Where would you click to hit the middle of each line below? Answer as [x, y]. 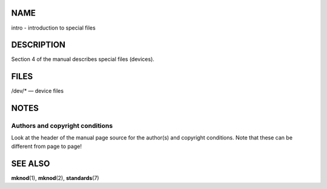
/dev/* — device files [37, 91]
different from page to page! [46, 146]
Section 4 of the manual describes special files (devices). [83, 59]
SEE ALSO [31, 163]
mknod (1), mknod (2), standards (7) [55, 178]
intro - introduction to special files [54, 28]
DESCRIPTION [38, 45]
